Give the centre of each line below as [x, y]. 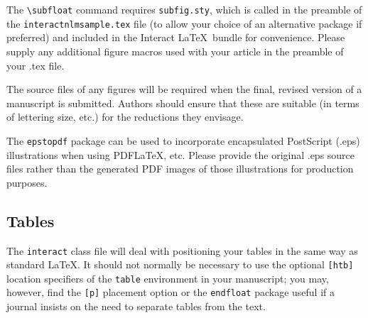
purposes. [27, 182]
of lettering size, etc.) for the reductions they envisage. [125, 117]
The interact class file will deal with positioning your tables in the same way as [182, 250]
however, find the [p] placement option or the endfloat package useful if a [171, 292]
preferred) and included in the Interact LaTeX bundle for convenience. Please [176, 37]
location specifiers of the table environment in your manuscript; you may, [168, 278]
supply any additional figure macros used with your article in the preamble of [175, 51]
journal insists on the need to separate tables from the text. [136, 306]
